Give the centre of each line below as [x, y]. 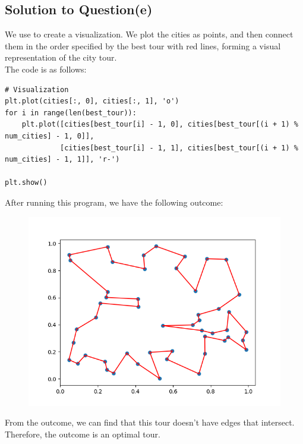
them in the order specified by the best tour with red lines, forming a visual [143, 45]
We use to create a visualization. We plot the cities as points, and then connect [149, 34]
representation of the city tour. [61, 57]
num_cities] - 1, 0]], [50, 136]
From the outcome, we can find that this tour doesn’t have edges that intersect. [150, 422]
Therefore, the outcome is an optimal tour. [83, 434]
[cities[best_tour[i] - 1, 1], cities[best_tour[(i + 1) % [179, 148]
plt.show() [26, 183]
